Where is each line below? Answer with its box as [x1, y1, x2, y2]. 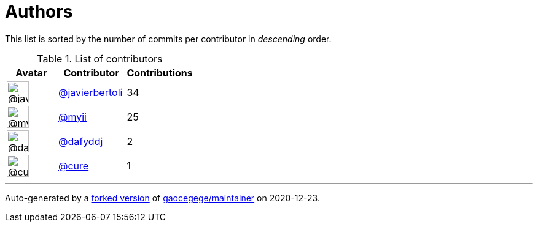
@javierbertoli [58, 86, 123, 99]
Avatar [15, 66, 47, 79]
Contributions [127, 66, 193, 79]
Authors [5, 1, 73, 22]
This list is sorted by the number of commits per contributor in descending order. [5, 33, 332, 44]
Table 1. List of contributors [37, 52, 163, 65]
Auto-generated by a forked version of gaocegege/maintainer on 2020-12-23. [5, 192, 320, 203]
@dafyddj [58, 135, 103, 147]
